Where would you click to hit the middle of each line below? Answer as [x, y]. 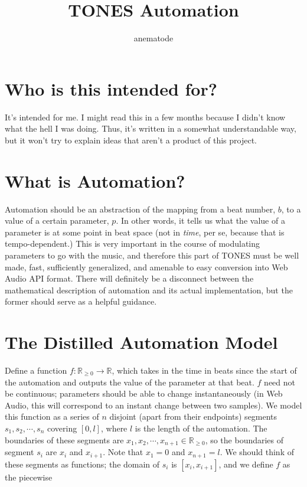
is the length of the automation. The [201, 428]
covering [62, 428]
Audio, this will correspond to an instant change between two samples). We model [153, 405]
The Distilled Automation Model [141, 342]
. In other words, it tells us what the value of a [200, 220]
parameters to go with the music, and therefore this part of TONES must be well [152, 255]
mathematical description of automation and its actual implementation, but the [149, 290]
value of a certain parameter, [57, 220]
